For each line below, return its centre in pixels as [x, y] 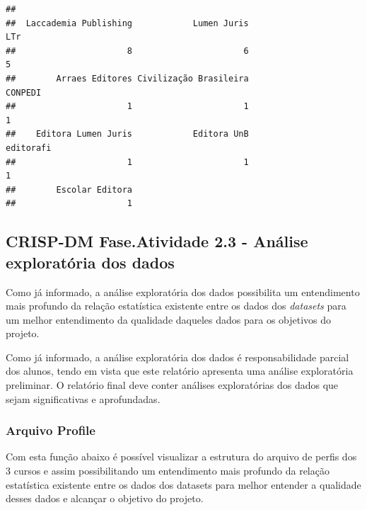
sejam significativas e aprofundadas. [83, 398]
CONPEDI [24, 92]
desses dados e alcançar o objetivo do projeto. [105, 498]
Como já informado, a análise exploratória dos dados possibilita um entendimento [183, 291]
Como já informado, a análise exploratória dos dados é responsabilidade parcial [177, 357]
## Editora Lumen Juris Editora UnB [127, 134]
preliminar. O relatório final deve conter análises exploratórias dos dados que [172, 385]
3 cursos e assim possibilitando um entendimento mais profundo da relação [168, 471]
